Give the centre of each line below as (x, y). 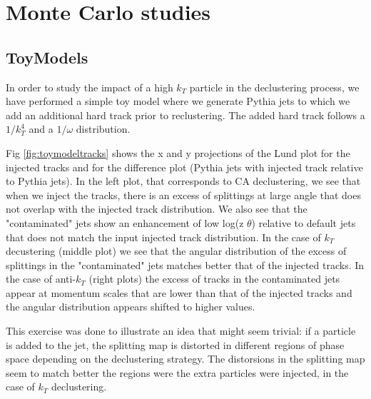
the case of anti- (41, 279)
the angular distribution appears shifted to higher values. (131, 307)
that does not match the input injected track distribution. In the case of (163, 237)
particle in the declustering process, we (274, 87)
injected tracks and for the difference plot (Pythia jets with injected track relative (184, 167)
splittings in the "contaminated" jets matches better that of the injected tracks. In (185, 264)
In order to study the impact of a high (90, 87)
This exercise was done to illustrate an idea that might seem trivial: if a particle (181, 331)
